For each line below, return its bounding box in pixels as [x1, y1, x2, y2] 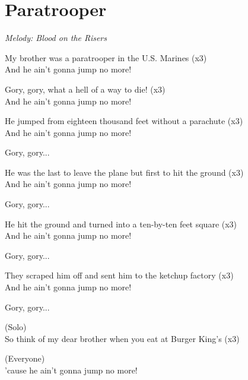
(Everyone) [5, 352, 45, 365]
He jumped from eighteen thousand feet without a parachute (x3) [5, 115, 243, 127]
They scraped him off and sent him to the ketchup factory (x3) [5, 269, 234, 281]
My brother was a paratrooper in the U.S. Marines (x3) [5, 51, 207, 64]
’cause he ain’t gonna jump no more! [5, 364, 138, 376]
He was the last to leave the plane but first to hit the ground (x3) [5, 166, 244, 178]
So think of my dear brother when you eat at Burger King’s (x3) [5, 332, 240, 344]
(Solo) [5, 321, 27, 333]
